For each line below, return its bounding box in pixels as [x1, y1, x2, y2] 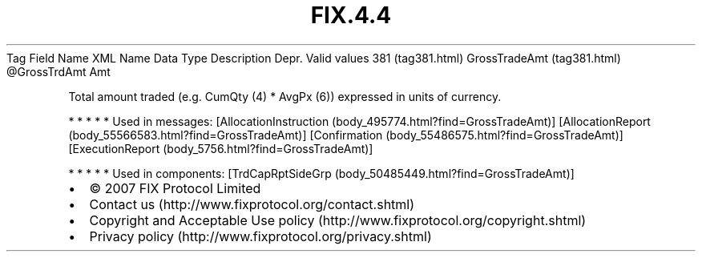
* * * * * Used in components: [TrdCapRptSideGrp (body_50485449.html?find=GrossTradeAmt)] [68, 166, 575, 180]
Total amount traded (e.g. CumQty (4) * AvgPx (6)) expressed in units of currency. [68, 89, 502, 103]
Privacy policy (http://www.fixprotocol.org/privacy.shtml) [89, 228, 432, 244]
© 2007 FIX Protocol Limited [89, 179, 261, 196]
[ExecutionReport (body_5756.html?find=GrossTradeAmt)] [68, 141, 373, 155]
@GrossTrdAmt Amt [6, 64, 111, 79]
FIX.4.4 [310, 2, 392, 29]
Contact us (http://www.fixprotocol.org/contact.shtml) [89, 196, 415, 212]
